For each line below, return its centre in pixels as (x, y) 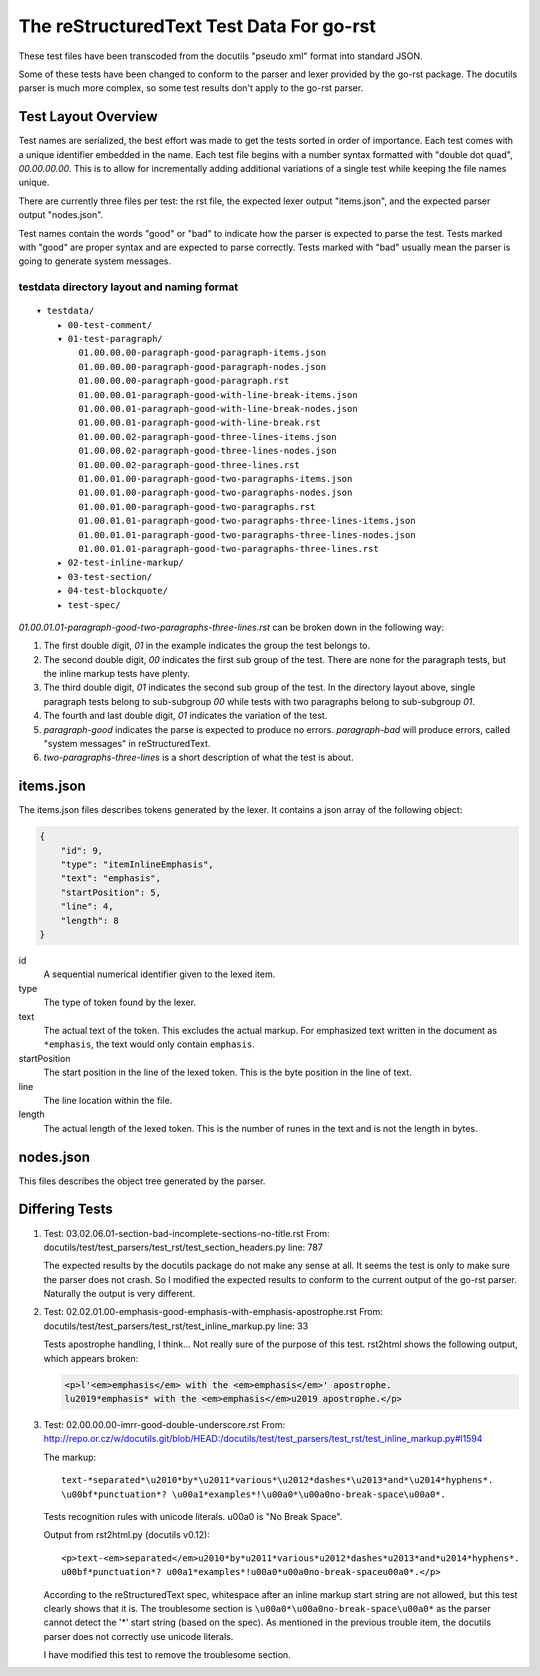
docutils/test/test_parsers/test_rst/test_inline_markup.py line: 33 (176, 1326)
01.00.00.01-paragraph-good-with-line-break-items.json (218, 394)
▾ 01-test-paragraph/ (110, 339)
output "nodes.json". (61, 215)
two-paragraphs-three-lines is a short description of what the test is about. (198, 757)
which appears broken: (91, 1358)
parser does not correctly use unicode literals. (138, 1636)
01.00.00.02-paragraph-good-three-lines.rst (189, 464)
